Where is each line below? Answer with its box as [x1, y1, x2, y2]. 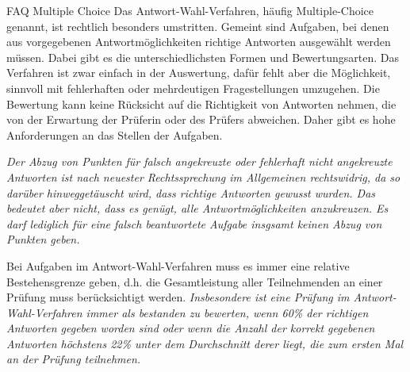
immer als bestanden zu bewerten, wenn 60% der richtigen [86, 304, 369, 320]
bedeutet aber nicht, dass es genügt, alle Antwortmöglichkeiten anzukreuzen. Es [6, 200, 389, 217]
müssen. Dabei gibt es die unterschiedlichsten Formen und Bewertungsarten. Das [6, 48, 399, 65]
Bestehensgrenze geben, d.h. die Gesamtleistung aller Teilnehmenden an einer [6, 273, 383, 290]
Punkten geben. [6, 231, 80, 247]
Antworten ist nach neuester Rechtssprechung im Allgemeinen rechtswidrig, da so [6, 168, 400, 185]
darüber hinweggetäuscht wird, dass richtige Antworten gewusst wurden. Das [6, 184, 376, 201]
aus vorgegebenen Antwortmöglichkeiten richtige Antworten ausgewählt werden [6, 33, 391, 50]
